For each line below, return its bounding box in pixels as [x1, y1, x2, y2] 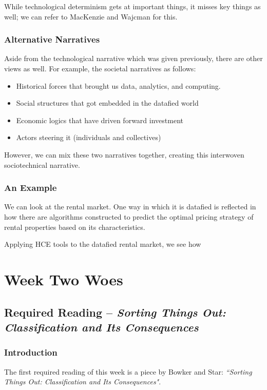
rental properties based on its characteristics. [4, 221, 145, 232]
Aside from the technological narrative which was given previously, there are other [4, 53, 263, 64]
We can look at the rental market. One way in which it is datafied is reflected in [4, 201, 256, 212]
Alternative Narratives [4, 33, 100, 46]
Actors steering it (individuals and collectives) [16, 132, 161, 143]
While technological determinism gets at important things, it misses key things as [4, 1, 261, 11]
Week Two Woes [4, 268, 123, 289]
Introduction [4, 346, 58, 359]
